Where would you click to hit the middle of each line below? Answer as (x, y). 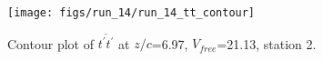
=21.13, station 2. (267, 43)
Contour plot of (50, 43)
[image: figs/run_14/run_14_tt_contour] (131, 13)
